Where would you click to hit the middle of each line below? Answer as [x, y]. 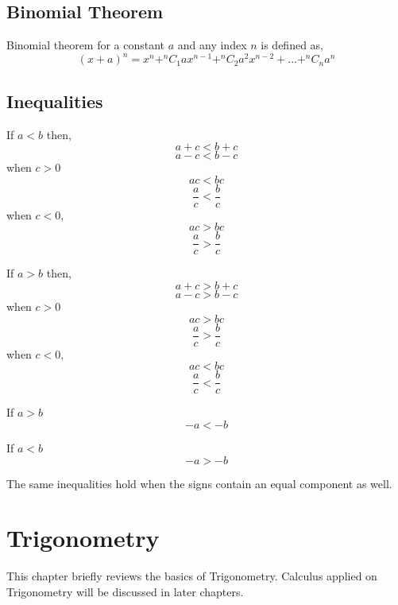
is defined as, [292, 45]
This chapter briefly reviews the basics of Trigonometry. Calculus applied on [192, 576]
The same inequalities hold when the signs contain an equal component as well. [199, 483]
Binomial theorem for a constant [86, 45]
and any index [212, 45]
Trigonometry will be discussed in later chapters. [125, 591]
